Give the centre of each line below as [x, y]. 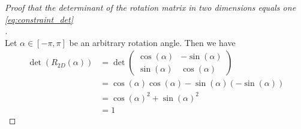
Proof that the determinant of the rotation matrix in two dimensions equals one [150, 7]
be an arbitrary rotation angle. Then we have [152, 42]
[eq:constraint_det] [39, 19]
